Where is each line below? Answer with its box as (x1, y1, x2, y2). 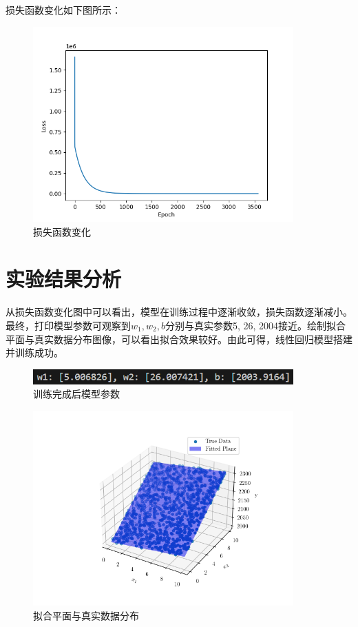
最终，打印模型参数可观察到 (6, 318, 131, 332)
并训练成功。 (6, 345, 63, 360)
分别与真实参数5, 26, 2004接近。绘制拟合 (165, 318, 346, 332)
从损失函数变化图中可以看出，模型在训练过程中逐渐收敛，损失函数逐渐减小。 (6, 305, 352, 319)
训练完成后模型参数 (33, 387, 120, 401)
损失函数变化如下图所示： (6, 3, 121, 17)
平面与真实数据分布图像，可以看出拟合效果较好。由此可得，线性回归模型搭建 (6, 331, 352, 346)
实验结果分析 (6, 265, 122, 293)
